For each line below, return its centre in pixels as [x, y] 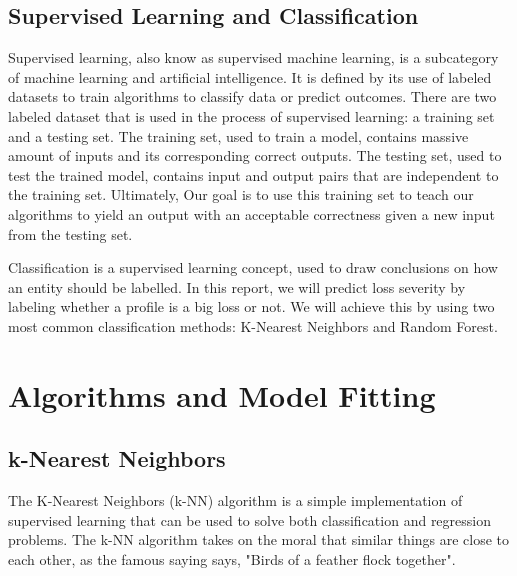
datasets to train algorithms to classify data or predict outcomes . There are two [252, 96]
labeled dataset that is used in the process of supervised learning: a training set [251, 115]
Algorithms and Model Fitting [222, 394]
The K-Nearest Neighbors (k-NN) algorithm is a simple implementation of [235, 500]
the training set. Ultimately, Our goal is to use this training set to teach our [241, 194]
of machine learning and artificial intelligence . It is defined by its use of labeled [250, 76]
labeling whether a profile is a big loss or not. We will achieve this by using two [251, 306]
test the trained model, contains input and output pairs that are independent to [253, 174]
